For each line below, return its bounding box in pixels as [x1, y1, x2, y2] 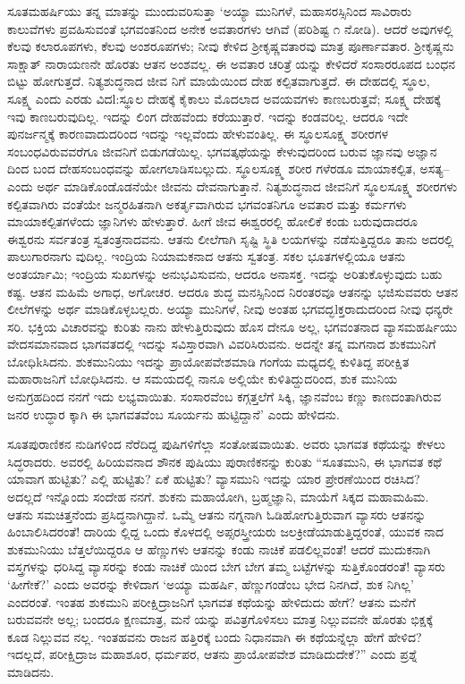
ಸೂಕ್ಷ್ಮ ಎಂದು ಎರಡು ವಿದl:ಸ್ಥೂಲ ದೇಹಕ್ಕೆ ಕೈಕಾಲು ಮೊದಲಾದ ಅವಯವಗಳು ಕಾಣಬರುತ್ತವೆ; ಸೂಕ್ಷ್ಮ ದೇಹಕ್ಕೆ [7, 89, 441, 107]
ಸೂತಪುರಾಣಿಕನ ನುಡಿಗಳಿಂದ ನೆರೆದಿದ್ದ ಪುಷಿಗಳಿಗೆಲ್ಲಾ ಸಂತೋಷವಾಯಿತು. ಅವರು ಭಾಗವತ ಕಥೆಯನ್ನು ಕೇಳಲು [7, 435, 445, 453]
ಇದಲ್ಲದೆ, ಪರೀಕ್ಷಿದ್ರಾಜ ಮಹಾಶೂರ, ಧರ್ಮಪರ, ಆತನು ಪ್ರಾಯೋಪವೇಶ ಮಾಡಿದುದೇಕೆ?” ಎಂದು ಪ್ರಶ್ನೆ [7, 645, 418, 663]
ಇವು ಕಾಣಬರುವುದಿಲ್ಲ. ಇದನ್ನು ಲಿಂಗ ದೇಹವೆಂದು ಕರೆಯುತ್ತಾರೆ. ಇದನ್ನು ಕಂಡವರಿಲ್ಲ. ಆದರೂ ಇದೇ [7, 106, 409, 125]
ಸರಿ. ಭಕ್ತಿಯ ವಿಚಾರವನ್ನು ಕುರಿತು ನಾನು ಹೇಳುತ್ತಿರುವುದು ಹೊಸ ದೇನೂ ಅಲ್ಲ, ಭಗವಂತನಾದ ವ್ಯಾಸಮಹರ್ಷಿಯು [7, 317, 458, 335]
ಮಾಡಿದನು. [7, 662, 55, 680]
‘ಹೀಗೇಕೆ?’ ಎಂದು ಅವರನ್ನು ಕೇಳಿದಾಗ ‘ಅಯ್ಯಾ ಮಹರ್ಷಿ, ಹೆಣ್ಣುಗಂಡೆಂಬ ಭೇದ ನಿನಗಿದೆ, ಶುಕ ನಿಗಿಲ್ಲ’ [7, 575, 414, 593]
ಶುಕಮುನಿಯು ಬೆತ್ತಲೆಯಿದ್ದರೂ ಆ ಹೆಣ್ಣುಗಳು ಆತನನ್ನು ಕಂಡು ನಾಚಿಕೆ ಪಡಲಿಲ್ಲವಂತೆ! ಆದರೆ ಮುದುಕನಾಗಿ [7, 539, 431, 558]
